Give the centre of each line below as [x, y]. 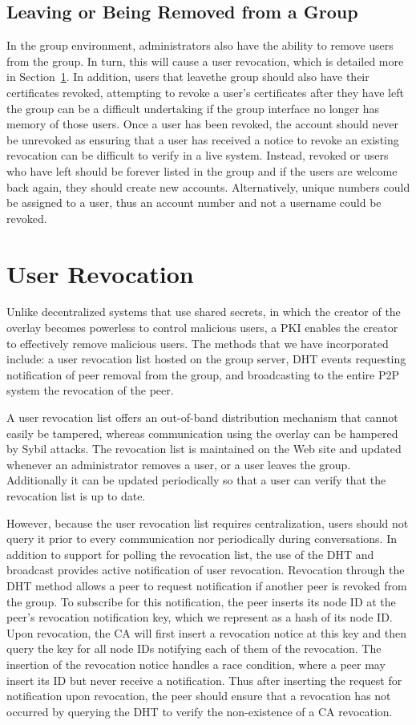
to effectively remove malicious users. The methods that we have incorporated [198, 343]
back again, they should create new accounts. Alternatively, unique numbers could [208, 186]
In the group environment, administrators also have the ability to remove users [200, 45]
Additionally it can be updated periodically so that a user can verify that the [196, 480]
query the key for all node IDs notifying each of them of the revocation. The [194, 648]
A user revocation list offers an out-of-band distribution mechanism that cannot [202, 417]
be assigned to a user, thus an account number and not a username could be [194, 203]
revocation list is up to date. [76, 495]
